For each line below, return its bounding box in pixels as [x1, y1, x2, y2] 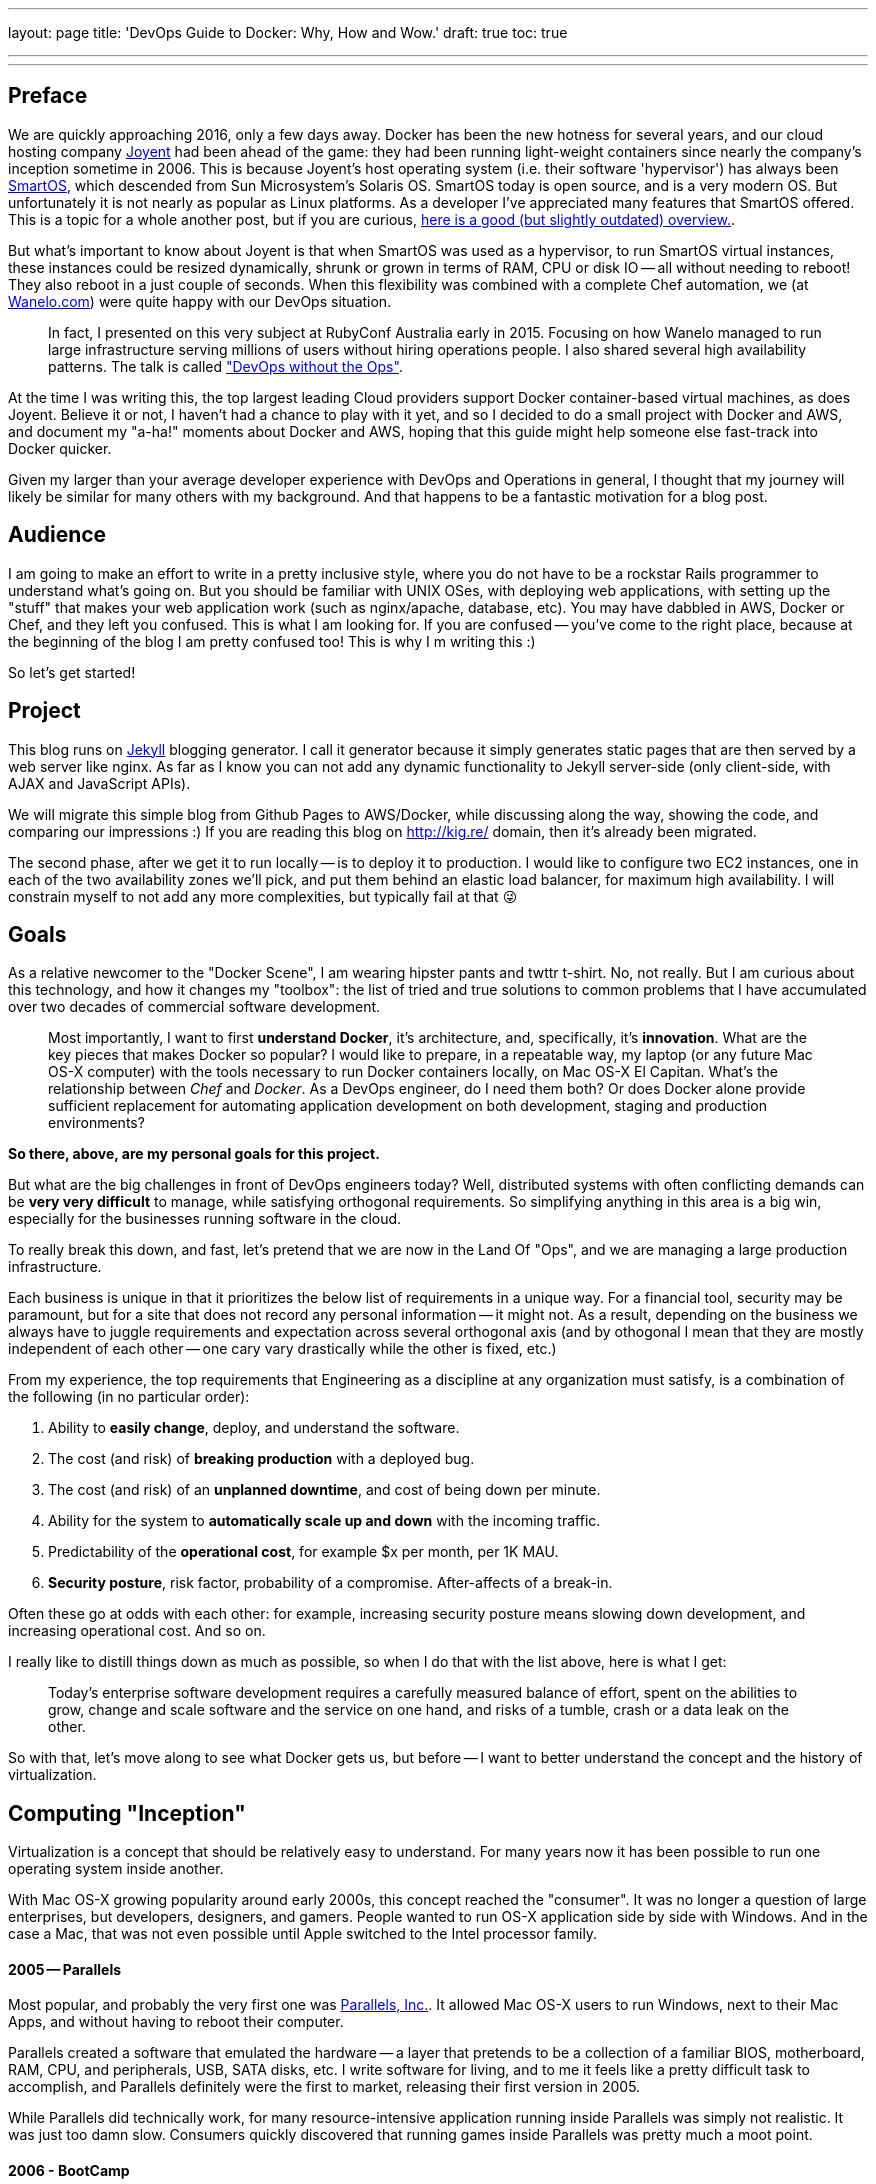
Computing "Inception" [8, 1800, 246, 1826]
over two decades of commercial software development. [8, 998, 381, 1016]
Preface [8, 83, 88, 109]
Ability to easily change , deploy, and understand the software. [48, 1419, 460, 1437]
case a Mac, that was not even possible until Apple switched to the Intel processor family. [8, 1925, 598, 1943]
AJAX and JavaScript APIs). [8, 774, 191, 792]
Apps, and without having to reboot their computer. [8, 2013, 344, 2031]
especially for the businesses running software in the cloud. [8, 1210, 402, 1228]
